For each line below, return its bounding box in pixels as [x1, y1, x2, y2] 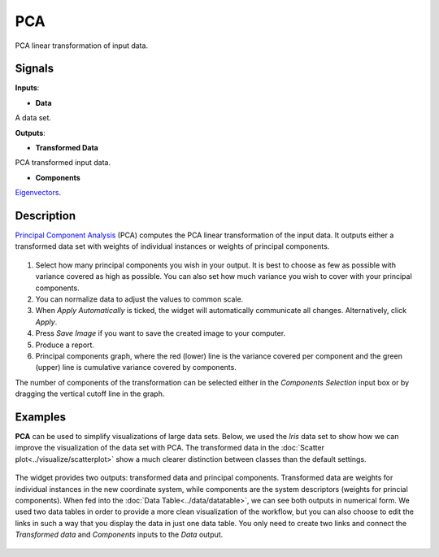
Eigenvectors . [15, 188, 61, 198]
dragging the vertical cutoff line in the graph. [15, 389, 165, 398]
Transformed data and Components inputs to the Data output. [15, 529, 224, 540]
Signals [15, 62, 54, 76]
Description [15, 209, 76, 223]
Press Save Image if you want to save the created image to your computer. [35, 329, 286, 338]
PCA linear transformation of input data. [15, 41, 149, 50]
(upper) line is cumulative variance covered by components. [35, 363, 237, 372]
